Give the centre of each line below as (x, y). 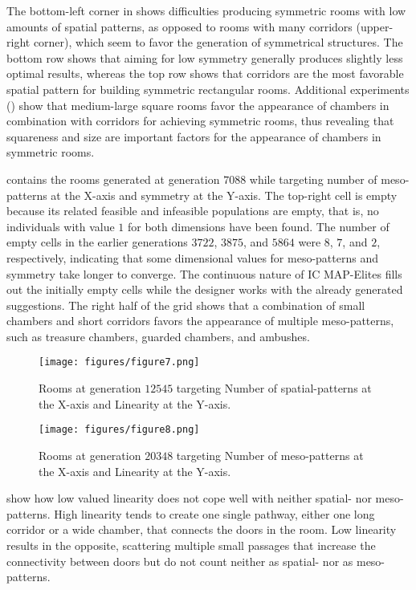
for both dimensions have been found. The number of (258, 226)
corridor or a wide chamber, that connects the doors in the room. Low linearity (202, 529)
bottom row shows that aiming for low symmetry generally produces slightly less (205, 57)
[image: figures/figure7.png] (119, 362)
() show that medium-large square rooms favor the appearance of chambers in (198, 105)
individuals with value (61, 226)
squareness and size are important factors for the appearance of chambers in (194, 136)
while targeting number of (313, 179)
